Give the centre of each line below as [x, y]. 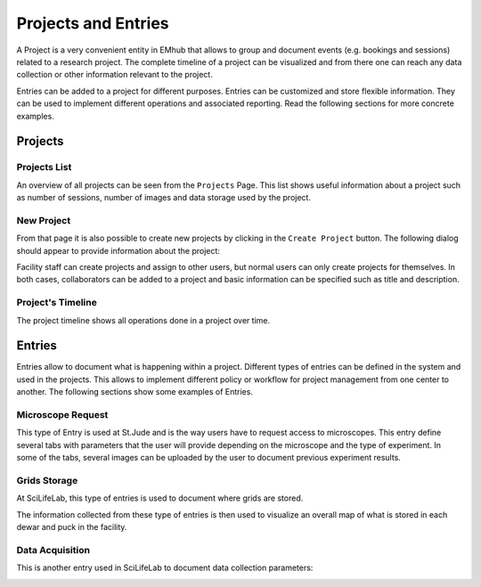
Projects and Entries [93, 23]
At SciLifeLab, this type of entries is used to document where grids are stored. [160, 498]
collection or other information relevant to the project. [114, 75]
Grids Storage [47, 480]
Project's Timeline [57, 303]
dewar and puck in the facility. [72, 527]
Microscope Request [62, 414]
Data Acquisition [53, 550]
